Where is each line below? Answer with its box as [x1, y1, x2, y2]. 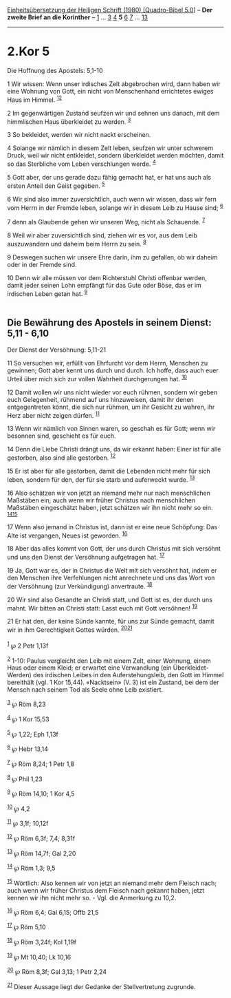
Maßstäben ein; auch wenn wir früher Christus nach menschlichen [7, 496, 196, 505]
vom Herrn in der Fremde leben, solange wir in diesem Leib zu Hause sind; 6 [7, 202, 223, 212]
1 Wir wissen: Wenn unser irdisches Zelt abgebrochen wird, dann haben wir [7, 79, 221, 88]
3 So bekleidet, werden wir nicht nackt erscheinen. [7, 131, 151, 139]
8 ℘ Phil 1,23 [7, 774, 43, 783]
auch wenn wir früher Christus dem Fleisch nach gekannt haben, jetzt [7, 886, 205, 894]
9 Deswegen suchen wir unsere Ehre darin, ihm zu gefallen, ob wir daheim [7, 253, 218, 261]
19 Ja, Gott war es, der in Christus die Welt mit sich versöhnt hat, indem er [7, 566, 217, 574]
